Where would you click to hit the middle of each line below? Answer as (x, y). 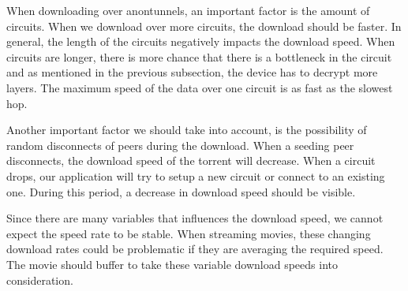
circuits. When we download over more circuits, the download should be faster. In (204, 26)
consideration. (40, 280)
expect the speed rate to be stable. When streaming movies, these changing (189, 233)
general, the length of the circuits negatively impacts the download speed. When (201, 41)
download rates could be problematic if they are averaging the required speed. (195, 249)
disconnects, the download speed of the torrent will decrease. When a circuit (191, 160)
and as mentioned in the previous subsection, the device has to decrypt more (192, 72)
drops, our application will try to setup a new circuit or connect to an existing (196, 175)
